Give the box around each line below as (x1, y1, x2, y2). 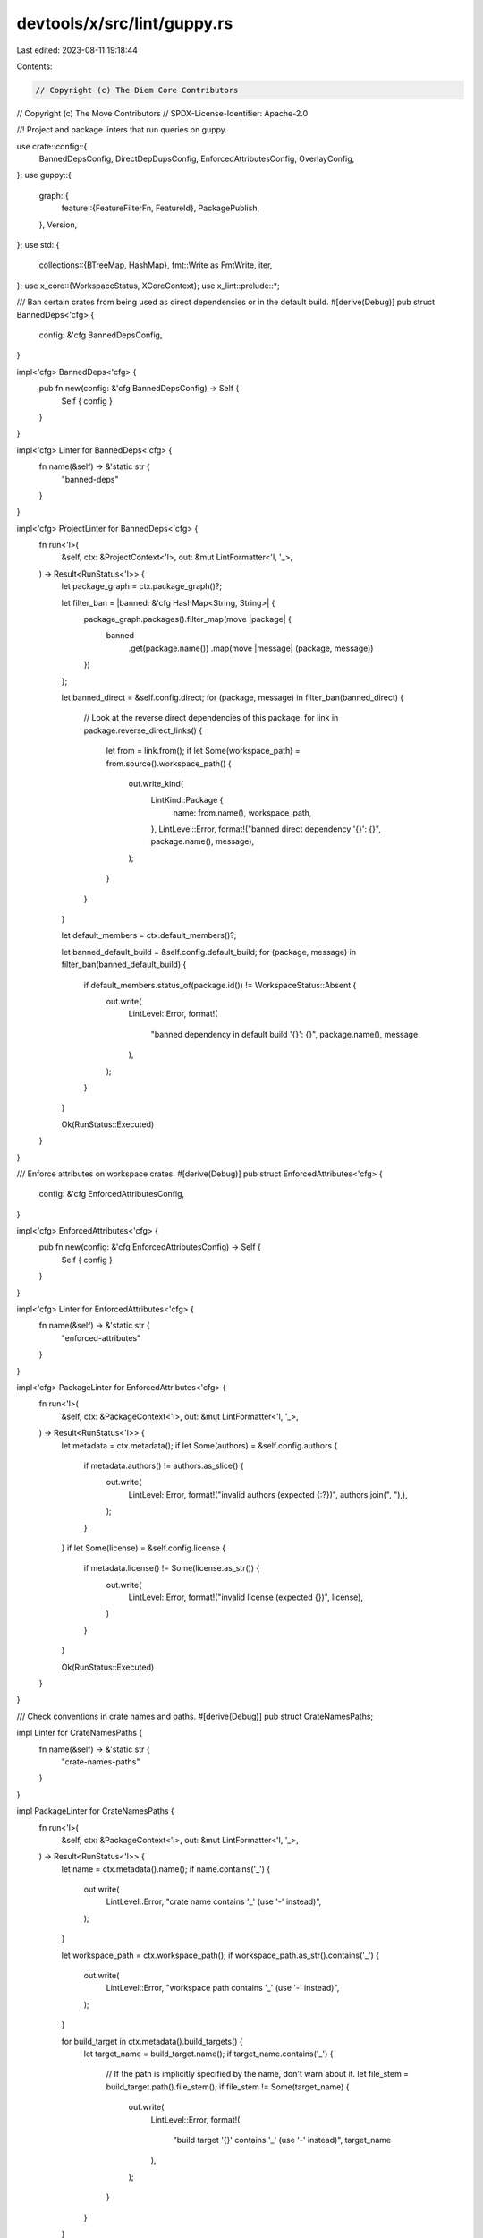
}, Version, (38, 219, 78, 230)
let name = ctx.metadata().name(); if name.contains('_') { (61, 1863, 271, 1875)
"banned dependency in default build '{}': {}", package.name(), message (150, 1029, 419, 1039)
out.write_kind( (128, 778, 184, 789)
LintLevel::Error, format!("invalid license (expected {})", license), (128, 1592, 364, 1602)
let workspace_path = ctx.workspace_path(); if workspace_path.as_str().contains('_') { (61, 1950, 380, 1960)
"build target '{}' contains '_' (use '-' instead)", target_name (173, 2134, 392, 2145)
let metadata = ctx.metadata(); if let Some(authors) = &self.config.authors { (61, 1439, 338, 1450)
